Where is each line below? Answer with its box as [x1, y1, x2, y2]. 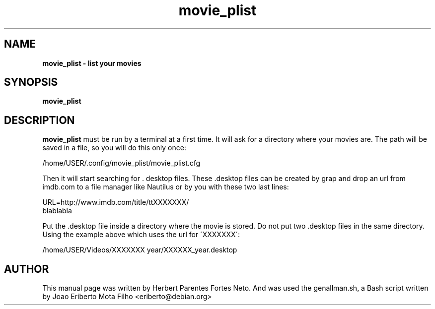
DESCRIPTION [4, 114, 75, 126]
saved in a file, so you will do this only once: [42, 143, 186, 152]
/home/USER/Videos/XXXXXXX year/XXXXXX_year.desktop [42, 246, 237, 254]
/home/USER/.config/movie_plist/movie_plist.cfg [42, 159, 201, 168]
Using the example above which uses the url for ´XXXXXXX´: [42, 230, 240, 239]
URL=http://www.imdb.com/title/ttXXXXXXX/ [42, 198, 189, 207]
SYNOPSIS [4, 76, 58, 89]
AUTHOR [4, 262, 49, 275]
